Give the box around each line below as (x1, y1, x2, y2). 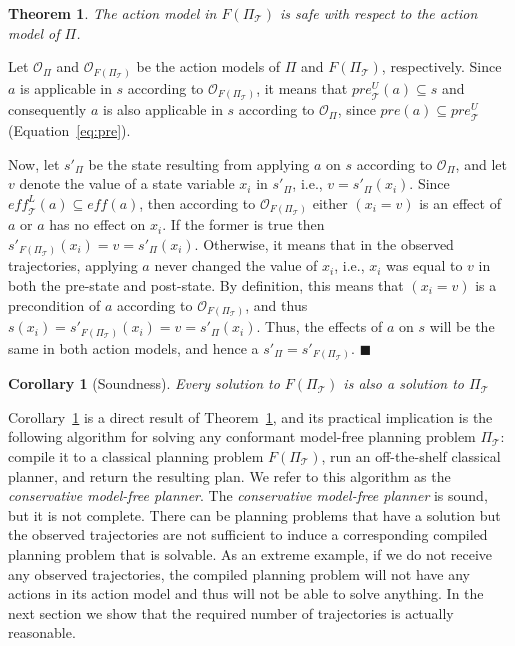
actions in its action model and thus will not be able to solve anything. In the (8, 583, 484, 604)
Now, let (8, 153, 60, 174)
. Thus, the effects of (256, 316, 383, 337)
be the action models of (136, 56, 281, 77)
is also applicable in (102, 99, 223, 120)
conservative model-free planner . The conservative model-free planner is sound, (8, 485, 488, 506)
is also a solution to (343, 373, 464, 394)
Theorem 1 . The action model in (8, 3, 217, 23)
